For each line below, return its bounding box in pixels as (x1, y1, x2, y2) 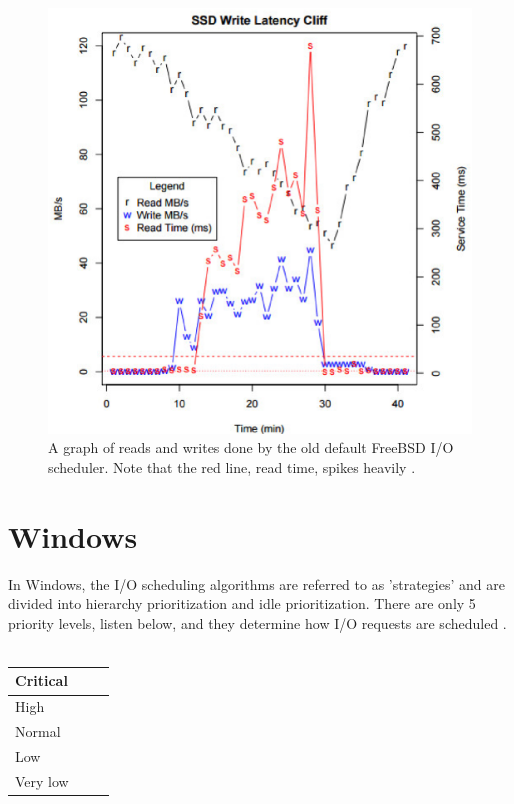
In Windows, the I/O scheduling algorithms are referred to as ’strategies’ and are (8, 573, 505, 594)
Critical (15, 670, 68, 691)
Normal (15, 721, 61, 742)
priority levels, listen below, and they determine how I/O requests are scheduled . (8, 612, 507, 633)
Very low (15, 770, 69, 791)
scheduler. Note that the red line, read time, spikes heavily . (48, 456, 416, 477)
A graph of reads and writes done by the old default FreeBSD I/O (48, 437, 454, 458)
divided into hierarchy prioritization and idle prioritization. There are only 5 (8, 593, 476, 614)
